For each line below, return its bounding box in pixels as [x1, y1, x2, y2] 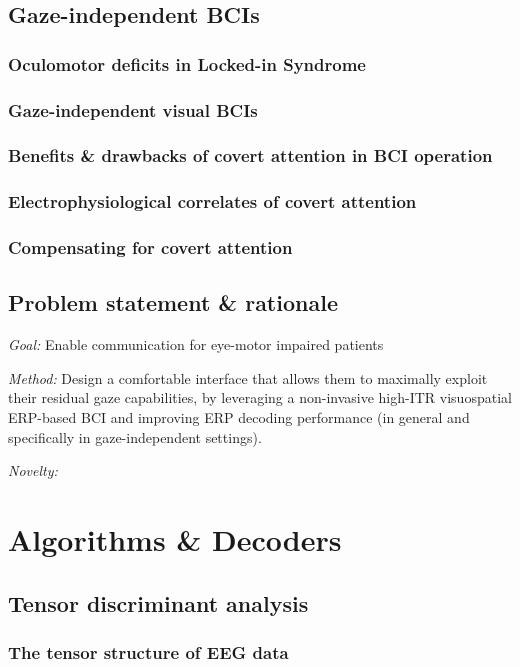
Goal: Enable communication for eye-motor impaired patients [8, 334, 384, 355]
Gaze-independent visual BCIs [8, 97, 258, 122]
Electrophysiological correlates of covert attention [8, 189, 417, 214]
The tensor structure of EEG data [8, 639, 289, 664]
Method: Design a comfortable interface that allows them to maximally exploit [8, 367, 488, 388]
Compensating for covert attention [8, 235, 293, 260]
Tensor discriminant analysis [8, 587, 309, 618]
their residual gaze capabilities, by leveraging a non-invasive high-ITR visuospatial [8, 387, 512, 408]
